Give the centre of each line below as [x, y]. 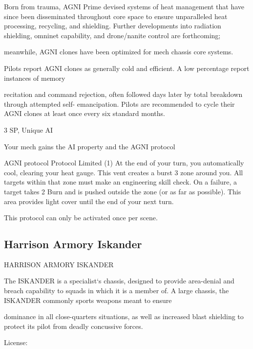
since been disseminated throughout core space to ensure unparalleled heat [116, 16]
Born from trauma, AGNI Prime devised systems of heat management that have [124, 6]
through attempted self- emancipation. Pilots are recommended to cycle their [119, 104]
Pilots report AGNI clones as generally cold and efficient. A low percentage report [127, 68]
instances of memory [35, 78]
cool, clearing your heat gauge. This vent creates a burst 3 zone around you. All [124, 172]
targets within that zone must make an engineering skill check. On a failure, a [121, 182]
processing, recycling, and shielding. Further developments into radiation [113, 26]
